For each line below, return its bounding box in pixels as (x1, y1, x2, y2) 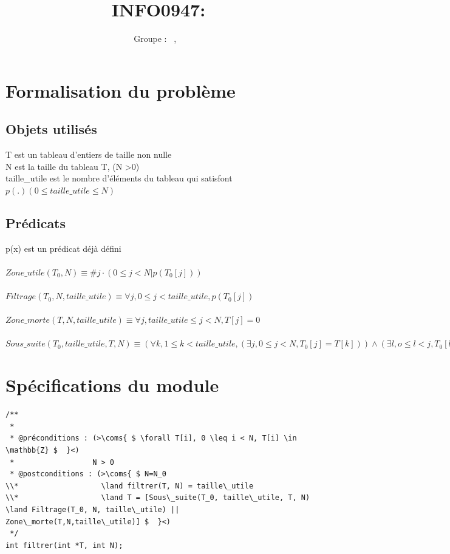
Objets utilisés (5, 120, 97, 138)
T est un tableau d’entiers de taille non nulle (5, 148, 172, 161)
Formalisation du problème (5, 78, 236, 103)
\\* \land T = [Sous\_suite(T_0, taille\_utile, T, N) (5, 493, 310, 502)
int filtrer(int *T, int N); (5, 541, 123, 550)
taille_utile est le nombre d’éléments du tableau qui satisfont (5, 172, 233, 184)
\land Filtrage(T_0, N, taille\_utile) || (5, 505, 180, 514)
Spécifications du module (5, 373, 219, 397)
